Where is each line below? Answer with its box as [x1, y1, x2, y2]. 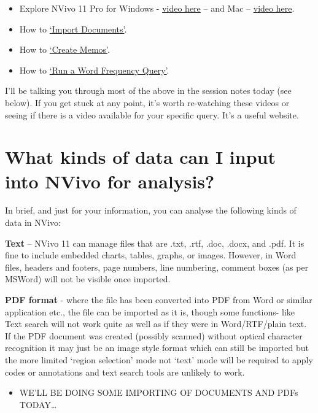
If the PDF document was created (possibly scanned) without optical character [5, 329, 303, 342]
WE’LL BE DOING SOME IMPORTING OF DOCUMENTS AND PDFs [19, 386, 298, 399]
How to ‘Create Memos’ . [19, 43, 110, 56]
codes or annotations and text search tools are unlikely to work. [5, 365, 245, 378]
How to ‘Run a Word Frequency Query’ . [19, 63, 169, 76]
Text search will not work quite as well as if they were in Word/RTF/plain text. [5, 317, 307, 330]
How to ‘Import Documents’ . [19, 22, 127, 35]
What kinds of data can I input [5, 144, 276, 169]
